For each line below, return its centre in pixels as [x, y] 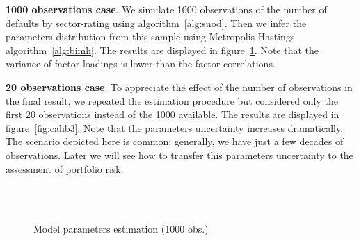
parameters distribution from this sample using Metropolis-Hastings [150, 36]
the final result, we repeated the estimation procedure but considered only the [172, 100]
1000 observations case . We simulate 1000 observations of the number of [166, 9]
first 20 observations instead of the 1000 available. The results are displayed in [173, 114]
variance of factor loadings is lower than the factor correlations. [141, 64]
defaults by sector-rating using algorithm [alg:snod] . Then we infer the [156, 23]
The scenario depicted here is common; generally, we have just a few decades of [175, 141]
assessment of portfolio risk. [65, 168]
